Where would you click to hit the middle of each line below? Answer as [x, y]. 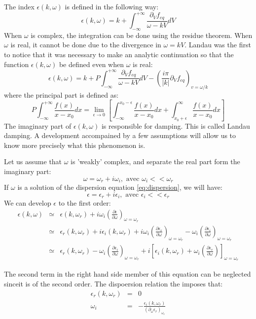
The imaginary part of [38, 125]
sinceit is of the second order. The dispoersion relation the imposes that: [113, 283]
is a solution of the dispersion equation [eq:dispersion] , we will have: [120, 187]
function [17, 64]
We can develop [28, 203]
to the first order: [85, 203]
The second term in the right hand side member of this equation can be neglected [128, 274]
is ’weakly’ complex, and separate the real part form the [155, 161]
